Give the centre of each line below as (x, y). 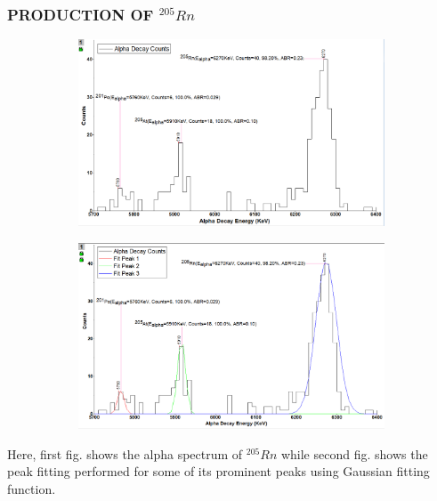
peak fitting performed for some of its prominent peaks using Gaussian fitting (218, 471)
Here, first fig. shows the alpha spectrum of (125, 453)
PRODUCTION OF (81, 14)
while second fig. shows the (354, 453)
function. (32, 488)
